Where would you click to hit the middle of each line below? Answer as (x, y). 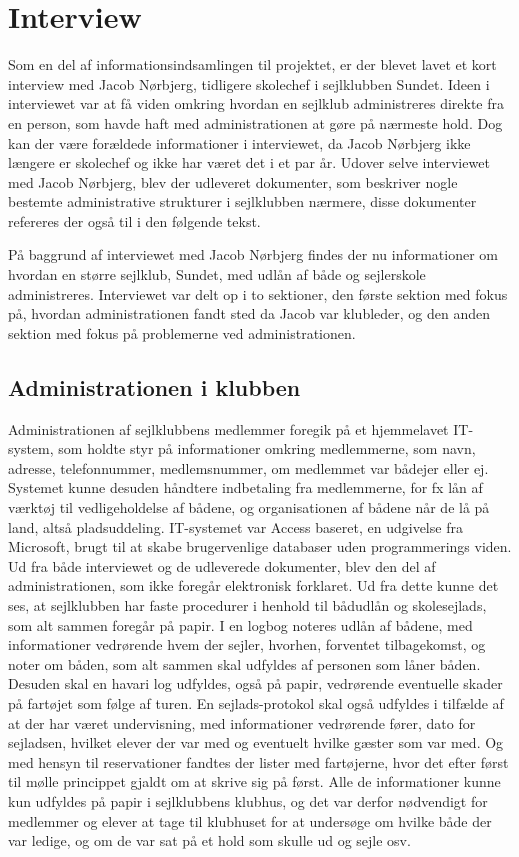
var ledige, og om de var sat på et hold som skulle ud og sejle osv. (209, 840)
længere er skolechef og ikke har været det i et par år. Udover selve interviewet (249, 162)
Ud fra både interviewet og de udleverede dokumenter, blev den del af (222, 565)
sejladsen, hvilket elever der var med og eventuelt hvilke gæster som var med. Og (256, 742)
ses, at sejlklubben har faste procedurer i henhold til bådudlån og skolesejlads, (247, 604)
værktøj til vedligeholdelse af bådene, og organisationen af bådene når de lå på (249, 507)
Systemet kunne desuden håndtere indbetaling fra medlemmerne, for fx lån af (245, 487)
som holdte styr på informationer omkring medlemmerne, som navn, (267, 448)
